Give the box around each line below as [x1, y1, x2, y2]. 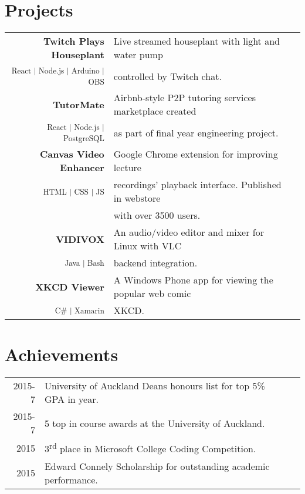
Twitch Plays [43, 34, 104, 48]
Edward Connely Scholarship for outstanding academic [44, 459, 270, 473]
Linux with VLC [113, 239, 182, 253]
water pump [113, 48, 163, 62]
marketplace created [113, 104, 196, 118]
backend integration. [113, 256, 198, 270]
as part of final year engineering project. [113, 125, 279, 139]
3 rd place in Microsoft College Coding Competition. [44, 440, 256, 456]
